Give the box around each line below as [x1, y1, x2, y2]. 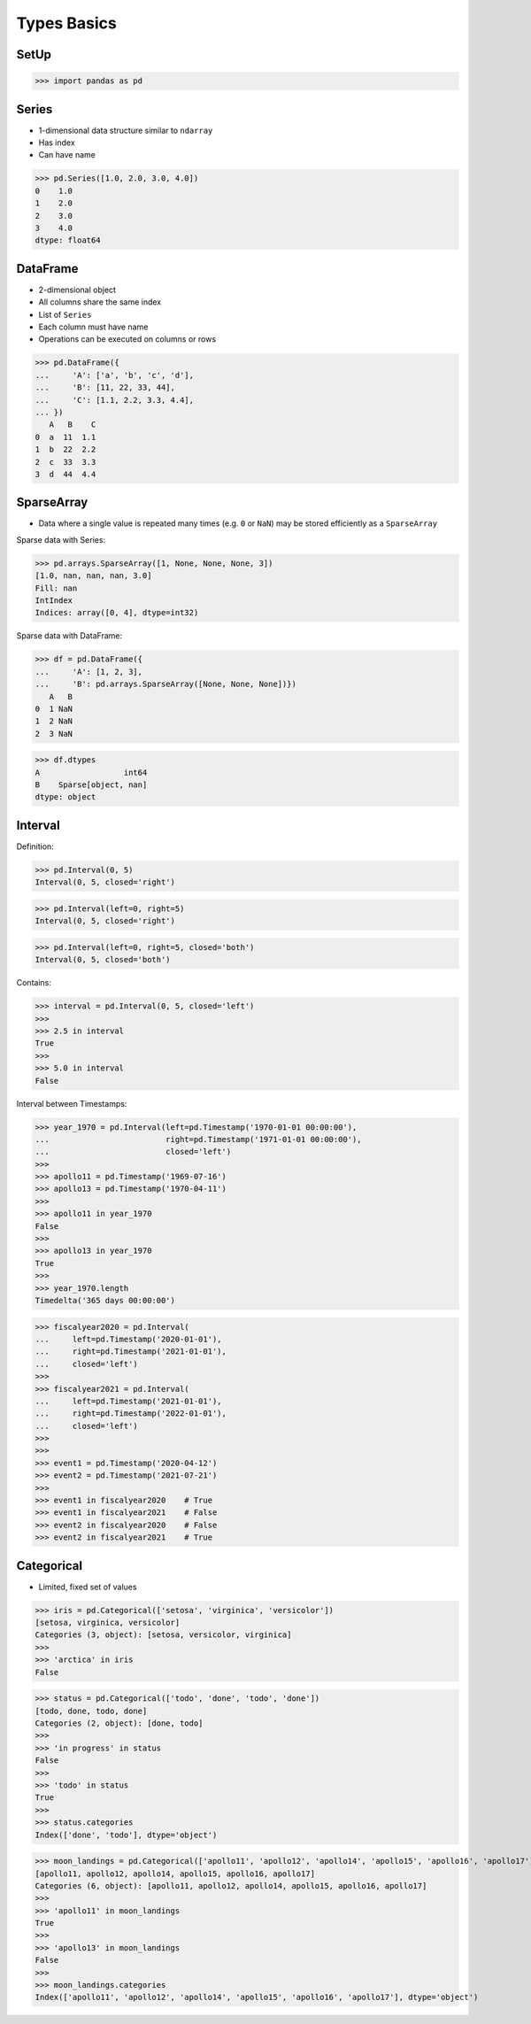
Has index [38, 137, 75, 148]
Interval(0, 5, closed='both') [35, 954, 172, 965]
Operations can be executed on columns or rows [38, 334, 217, 344]
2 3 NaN [35, 729, 73, 738]
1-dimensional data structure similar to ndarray [38, 125, 213, 135]
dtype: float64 [35, 236, 101, 245]
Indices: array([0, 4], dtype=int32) [35, 607, 199, 618]
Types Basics [16, 13, 117, 33]
